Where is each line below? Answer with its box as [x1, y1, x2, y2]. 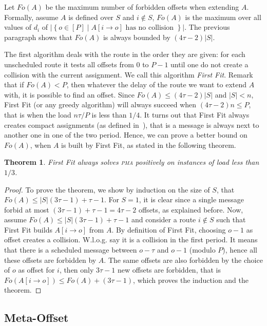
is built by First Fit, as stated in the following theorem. [61, 139, 236, 150]
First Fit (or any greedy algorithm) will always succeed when [4, 99, 197, 110]
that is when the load [4, 109, 71, 120]
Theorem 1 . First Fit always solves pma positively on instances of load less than [4, 157, 259, 167]
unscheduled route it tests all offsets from [4, 59, 134, 69]
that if [4, 79, 24, 90]
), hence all [222, 244, 258, 255]
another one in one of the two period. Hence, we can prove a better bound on [4, 129, 247, 140]
